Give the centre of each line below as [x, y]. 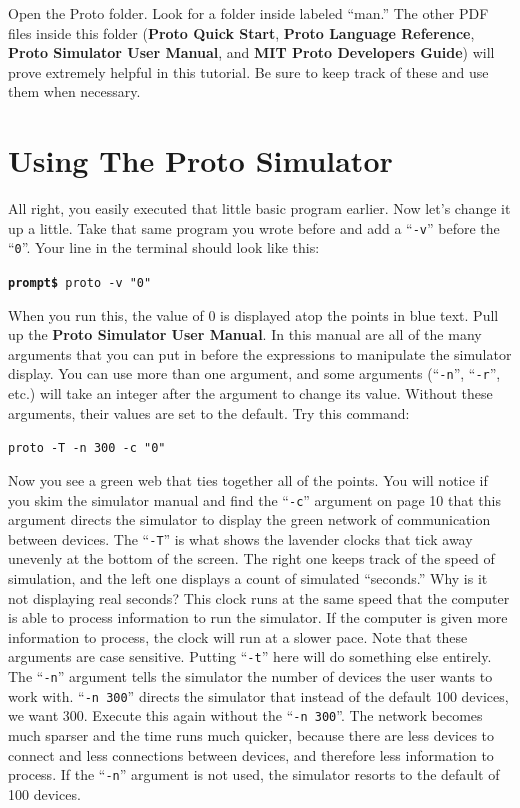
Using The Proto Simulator [200, 160]
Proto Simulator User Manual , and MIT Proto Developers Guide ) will [251, 52]
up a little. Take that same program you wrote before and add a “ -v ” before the [254, 227]
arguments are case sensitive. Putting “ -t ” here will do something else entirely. [250, 656]
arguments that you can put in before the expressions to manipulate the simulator [260, 353]
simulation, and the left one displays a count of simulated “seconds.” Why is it [248, 578]
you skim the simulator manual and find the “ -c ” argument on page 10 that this [254, 499]
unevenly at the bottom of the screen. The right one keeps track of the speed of [251, 558]
